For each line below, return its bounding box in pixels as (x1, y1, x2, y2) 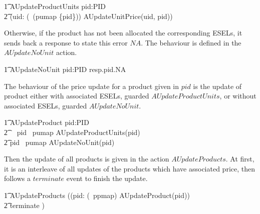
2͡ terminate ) (4, 199, 45, 210)
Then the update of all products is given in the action (4, 153, 169, 164)
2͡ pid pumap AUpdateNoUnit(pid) (4, 136, 115, 147)
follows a (4, 173, 31, 183)
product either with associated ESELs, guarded (4, 90, 149, 101)
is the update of (193, 80, 242, 91)
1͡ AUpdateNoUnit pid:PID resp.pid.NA (4, 63, 126, 74)
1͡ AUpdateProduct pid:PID (4, 117, 89, 127)
